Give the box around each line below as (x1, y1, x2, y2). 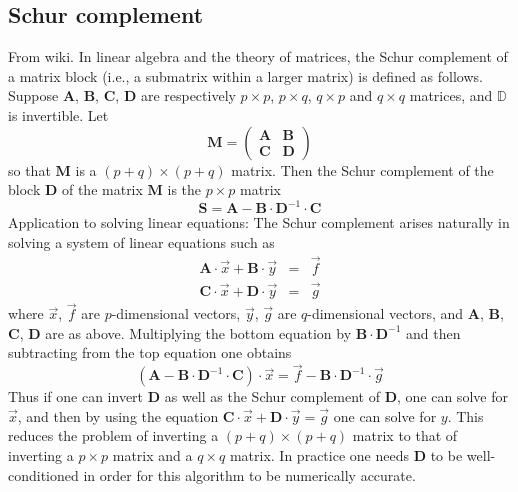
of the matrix (61, 179, 143, 200)
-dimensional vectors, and (307, 303, 464, 324)
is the (167, 179, 202, 200)
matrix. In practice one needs (229, 444, 409, 465)
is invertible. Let (8, 104, 109, 125)
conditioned (8, 464, 79, 485)
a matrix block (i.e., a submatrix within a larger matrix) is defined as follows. (8, 65, 483, 86)
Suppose (8, 85, 59, 106)
